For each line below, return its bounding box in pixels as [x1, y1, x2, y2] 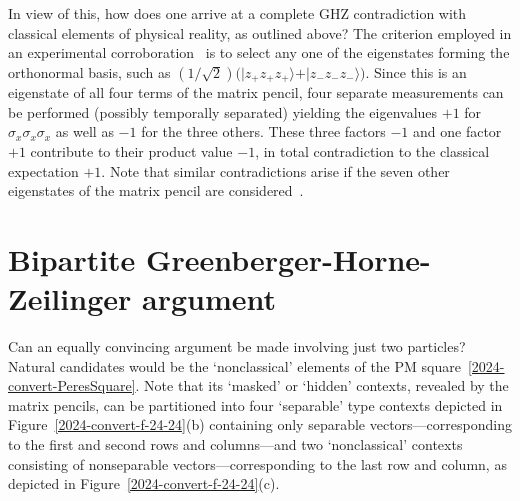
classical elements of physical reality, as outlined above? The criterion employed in [8, 22, 512, 43]
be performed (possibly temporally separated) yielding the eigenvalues [8, 101, 438, 122]
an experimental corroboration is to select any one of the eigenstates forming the [8, 42, 510, 63]
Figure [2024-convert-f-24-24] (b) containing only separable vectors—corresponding [8, 414, 512, 435]
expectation [8, 160, 79, 181]
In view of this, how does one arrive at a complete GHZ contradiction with [8, 3, 467, 23]
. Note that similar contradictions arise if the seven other [101, 160, 450, 181]
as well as [55, 121, 114, 142]
